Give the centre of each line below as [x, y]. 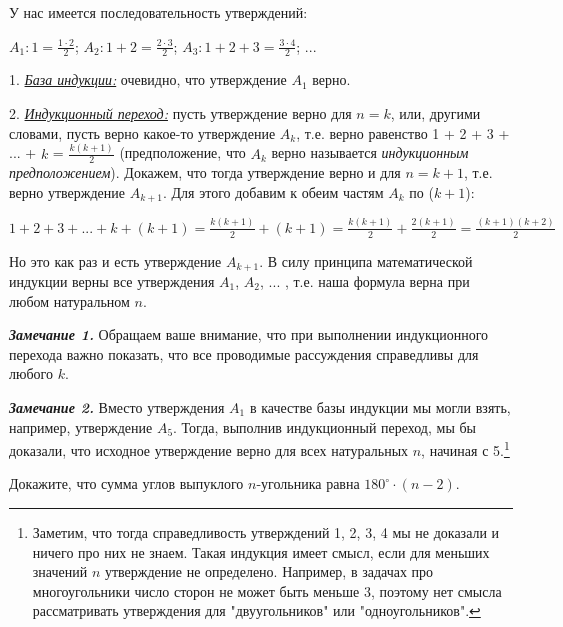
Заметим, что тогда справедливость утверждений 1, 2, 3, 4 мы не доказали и [266, 531]
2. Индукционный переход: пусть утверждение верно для [180, 113]
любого [31, 373]
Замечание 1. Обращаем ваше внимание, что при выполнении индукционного [249, 334]
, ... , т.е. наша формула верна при [365, 280]
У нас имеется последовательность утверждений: [158, 12]
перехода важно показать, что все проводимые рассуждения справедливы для [244, 353]
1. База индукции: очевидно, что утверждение [148, 79]
